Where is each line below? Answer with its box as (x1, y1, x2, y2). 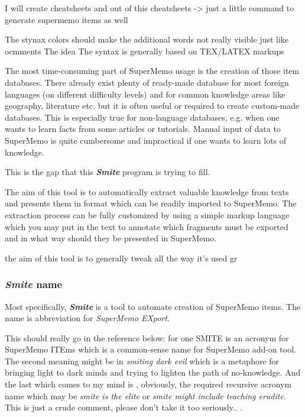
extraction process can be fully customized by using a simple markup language (5, 208, 290, 221)
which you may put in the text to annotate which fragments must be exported (5, 220, 288, 232)
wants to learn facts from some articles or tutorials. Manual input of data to (5, 122, 281, 135)
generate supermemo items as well (5, 13, 128, 25)
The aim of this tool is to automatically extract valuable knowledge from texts (5, 185, 289, 198)
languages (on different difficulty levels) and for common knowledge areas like (5, 88, 285, 100)
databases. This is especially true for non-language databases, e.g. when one (5, 111, 280, 123)
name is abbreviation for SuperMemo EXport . (5, 312, 170, 324)
